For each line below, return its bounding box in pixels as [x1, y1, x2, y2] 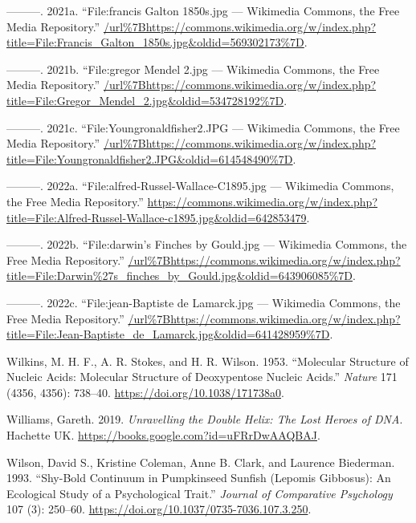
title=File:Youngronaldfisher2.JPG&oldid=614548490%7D [6, 150, 293, 167]
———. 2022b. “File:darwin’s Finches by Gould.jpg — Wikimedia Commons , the [6, 236, 407, 253]
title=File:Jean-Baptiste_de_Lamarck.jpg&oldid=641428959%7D [6, 326, 330, 343]
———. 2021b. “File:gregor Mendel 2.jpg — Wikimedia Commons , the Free [6, 60, 380, 77]
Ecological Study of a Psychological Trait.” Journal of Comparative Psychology [6, 484, 393, 501]
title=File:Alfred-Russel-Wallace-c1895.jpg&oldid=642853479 [6, 209, 307, 225]
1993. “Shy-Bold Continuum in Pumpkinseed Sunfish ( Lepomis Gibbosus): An [6, 469, 391, 486]
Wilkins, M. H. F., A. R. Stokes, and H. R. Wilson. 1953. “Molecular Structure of [6, 352, 409, 369]
